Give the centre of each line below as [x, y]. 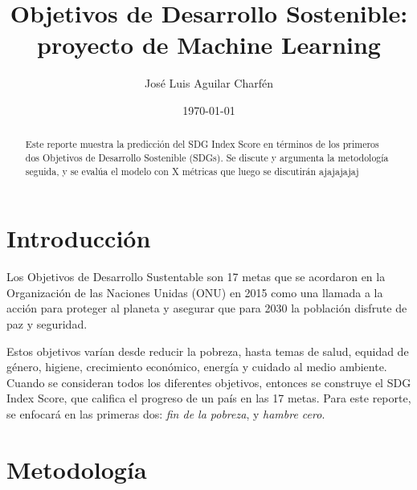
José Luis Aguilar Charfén [209, 83]
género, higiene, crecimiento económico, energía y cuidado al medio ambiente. [197, 367]
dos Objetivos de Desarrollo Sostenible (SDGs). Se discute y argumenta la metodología [207, 157]
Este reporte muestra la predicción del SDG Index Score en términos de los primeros [202, 144]
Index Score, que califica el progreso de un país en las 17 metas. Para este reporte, [209, 398]
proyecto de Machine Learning [209, 45]
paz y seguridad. [47, 323]
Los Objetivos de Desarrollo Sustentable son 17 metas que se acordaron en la [196, 277]
